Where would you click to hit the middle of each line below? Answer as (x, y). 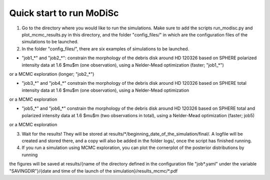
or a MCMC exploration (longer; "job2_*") (52, 74)
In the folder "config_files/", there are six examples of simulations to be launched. (105, 49)
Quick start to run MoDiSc (64, 13)
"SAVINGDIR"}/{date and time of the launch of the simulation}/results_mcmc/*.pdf (93, 171)
